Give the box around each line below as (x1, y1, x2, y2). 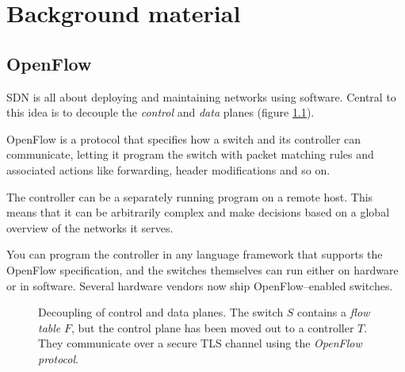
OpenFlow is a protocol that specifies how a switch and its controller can (6, 130, 361, 147)
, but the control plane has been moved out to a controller (71, 319, 354, 336)
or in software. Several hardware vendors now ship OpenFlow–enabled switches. (6, 277, 393, 293)
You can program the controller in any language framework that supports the (6, 246, 383, 263)
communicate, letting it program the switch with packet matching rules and (6, 146, 374, 163)
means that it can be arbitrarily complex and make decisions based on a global (6, 204, 390, 221)
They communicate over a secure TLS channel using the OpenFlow (38, 335, 362, 351)
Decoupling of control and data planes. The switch (38, 304, 284, 320)
